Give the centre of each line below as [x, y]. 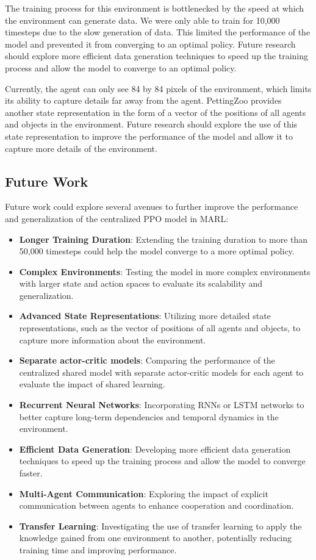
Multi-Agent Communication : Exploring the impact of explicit [144, 493]
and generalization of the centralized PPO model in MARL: [117, 218]
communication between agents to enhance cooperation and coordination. [156, 505]
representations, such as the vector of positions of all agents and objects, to [160, 328]
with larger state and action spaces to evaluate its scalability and [141, 283]
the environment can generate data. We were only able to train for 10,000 [142, 20]
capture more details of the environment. [81, 148]
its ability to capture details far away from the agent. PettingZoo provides [143, 100]
